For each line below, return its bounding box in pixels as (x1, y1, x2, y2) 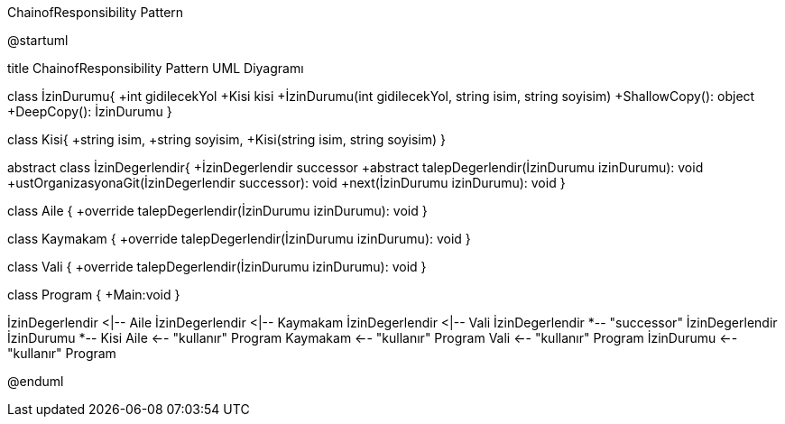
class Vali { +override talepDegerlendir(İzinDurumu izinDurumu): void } (7, 259, 427, 274)
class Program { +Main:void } (7, 287, 180, 302)
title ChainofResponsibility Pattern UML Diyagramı (7, 60, 304, 76)
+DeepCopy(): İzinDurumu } (7, 104, 172, 119)
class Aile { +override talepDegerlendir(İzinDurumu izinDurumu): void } (7, 203, 428, 218)
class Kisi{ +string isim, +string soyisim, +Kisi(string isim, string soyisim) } (7, 132, 447, 147)
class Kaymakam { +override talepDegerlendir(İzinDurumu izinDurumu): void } (7, 231, 471, 246)
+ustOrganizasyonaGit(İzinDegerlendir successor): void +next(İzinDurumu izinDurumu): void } (7, 175, 566, 190)
